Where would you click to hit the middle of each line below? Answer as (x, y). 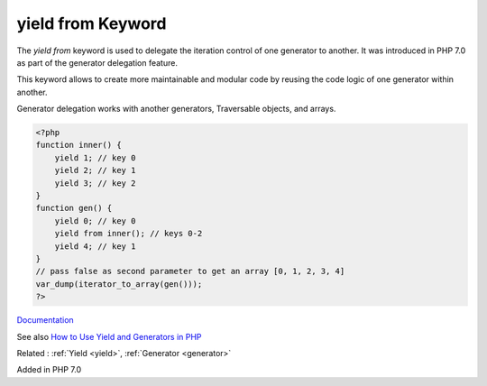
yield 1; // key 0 (95, 157)
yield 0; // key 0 (95, 221)
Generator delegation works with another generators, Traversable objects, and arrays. (176, 109)
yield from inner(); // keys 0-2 (129, 234)
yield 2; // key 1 (95, 170)
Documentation (45, 320)
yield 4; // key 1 (95, 246)
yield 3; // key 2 (95, 183)
